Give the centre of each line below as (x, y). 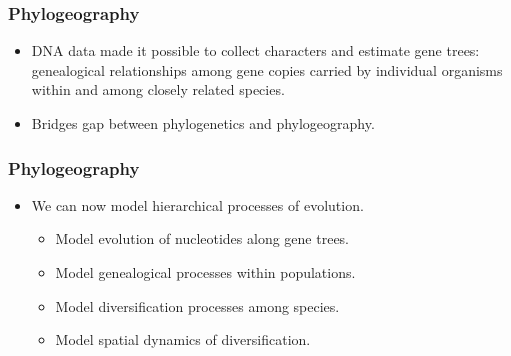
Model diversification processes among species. (197, 305)
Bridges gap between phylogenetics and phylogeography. (203, 123)
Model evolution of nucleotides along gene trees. (202, 238)
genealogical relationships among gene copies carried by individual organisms (267, 69)
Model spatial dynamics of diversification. (183, 339)
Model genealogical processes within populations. (205, 272)
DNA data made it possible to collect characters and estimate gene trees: (255, 50)
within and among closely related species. (158, 89)
